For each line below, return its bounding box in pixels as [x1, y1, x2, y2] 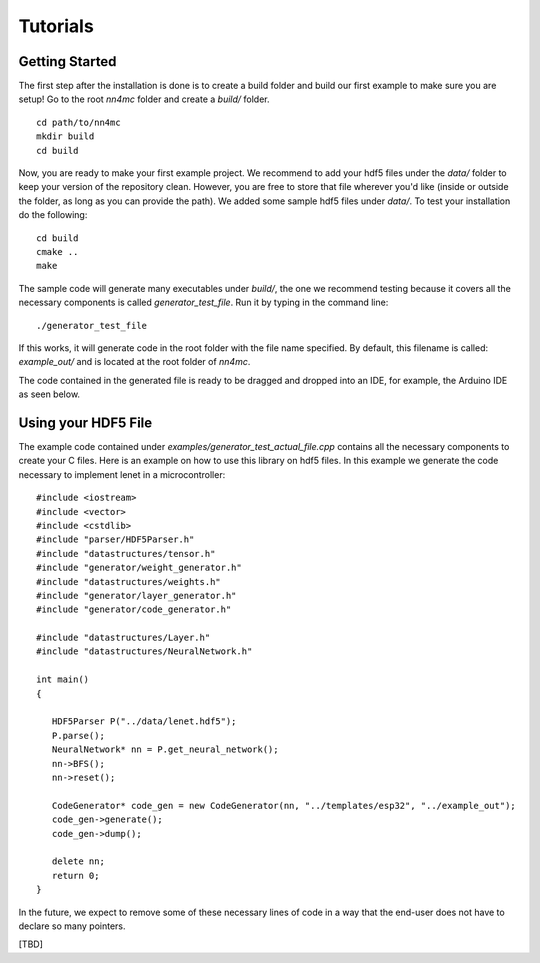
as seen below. [18, 388, 80, 400]
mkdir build [36, 131, 95, 142]
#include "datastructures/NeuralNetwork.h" [36, 646, 253, 657]
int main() [36, 674, 90, 685]
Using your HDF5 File [18, 414, 153, 431]
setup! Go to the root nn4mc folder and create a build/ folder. [18, 93, 270, 105]
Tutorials [18, 15, 94, 37]
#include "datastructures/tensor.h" [36, 548, 216, 559]
